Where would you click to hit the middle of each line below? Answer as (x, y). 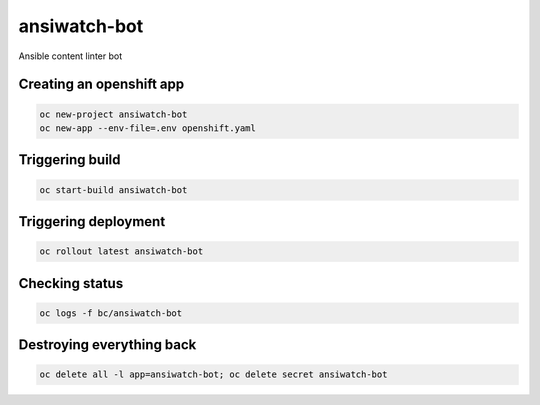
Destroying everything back (107, 345)
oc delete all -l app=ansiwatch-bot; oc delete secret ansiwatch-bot (213, 374)
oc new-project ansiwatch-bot (113, 114)
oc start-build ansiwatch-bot (113, 189)
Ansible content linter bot (70, 56)
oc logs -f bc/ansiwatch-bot (111, 313)
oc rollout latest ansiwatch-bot (121, 251)
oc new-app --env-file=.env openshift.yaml (148, 128)
